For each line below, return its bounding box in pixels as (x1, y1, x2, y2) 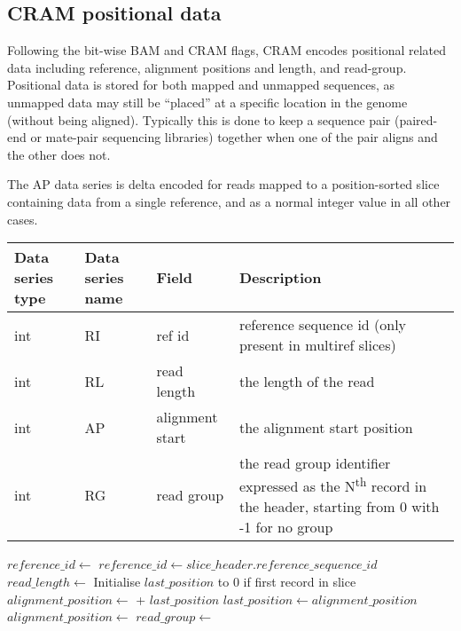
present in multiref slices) (238, 335, 396, 356)
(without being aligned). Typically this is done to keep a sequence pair (7, 110, 391, 129)
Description (238, 267, 322, 288)
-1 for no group (238, 517, 333, 538)
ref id (156, 324, 190, 345)
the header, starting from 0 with (238, 496, 440, 517)
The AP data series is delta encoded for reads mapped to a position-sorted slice (7, 175, 440, 193)
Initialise (93, 572, 141, 591)
